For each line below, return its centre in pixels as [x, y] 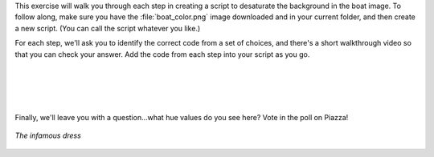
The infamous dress [48, 135]
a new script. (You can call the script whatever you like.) [108, 28]
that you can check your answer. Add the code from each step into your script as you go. [162, 54]
